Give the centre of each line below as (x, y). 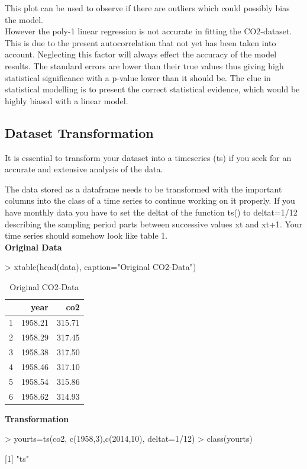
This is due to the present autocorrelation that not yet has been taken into (140, 42)
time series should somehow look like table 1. (86, 235)
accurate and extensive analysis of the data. (84, 169)
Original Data (33, 247)
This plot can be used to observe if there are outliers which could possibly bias (147, 8)
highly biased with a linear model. (67, 100)
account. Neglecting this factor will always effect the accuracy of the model (141, 54)
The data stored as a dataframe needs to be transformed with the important (143, 189)
